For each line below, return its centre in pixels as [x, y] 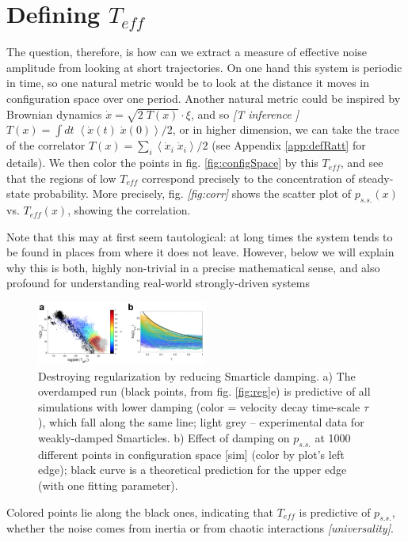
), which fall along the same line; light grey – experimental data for [201, 422]
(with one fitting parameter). [108, 485]
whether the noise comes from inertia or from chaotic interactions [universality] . [200, 528]
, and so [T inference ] [245, 114]
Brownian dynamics [54, 114]
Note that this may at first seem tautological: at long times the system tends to [200, 236]
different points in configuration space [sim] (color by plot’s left [191, 454]
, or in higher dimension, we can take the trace [286, 129]
